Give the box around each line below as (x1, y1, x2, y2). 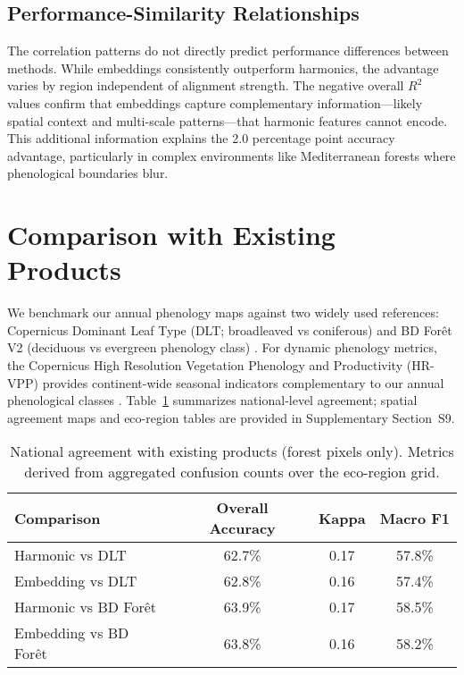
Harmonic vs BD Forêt (14, 596, 157, 618)
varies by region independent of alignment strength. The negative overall (7, 76, 404, 95)
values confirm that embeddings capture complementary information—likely (7, 93, 423, 112)
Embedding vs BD (14, 622, 129, 644)
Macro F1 (379, 507, 451, 528)
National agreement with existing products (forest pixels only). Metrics (10, 441, 454, 462)
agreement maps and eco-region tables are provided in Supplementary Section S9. (7, 408, 455, 426)
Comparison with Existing (7, 216, 336, 253)
